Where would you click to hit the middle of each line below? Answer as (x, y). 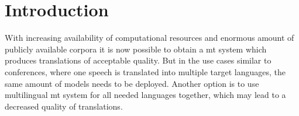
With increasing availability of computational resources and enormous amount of (149, 38)
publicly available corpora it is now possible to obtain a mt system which (136, 49)
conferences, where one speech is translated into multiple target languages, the (145, 71)
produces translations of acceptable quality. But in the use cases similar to (138, 60)
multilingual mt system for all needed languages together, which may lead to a (145, 95)
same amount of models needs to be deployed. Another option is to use (132, 83)
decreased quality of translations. (64, 106)
